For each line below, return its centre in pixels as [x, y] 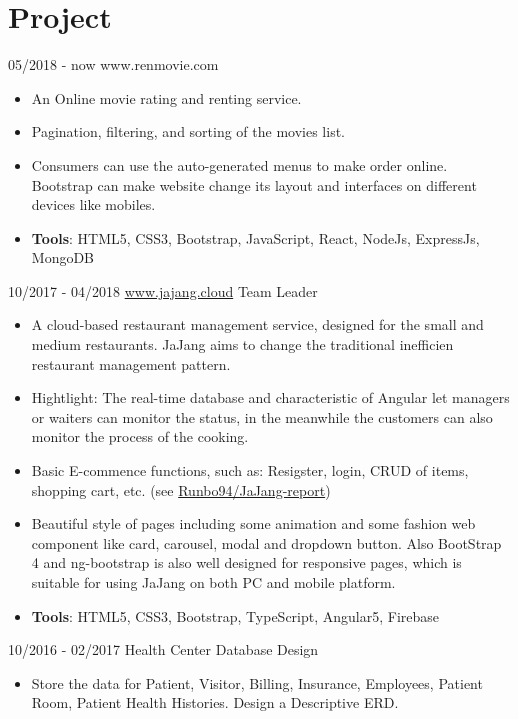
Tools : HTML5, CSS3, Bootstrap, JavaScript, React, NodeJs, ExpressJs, [255, 237]
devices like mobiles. [93, 204]
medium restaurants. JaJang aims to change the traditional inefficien [242, 344]
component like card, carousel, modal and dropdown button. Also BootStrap [266, 542]
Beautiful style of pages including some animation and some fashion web [253, 523]
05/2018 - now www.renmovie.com [113, 64]
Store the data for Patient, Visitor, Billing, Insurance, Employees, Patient [257, 682]
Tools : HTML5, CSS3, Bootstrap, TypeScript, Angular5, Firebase [235, 615]
